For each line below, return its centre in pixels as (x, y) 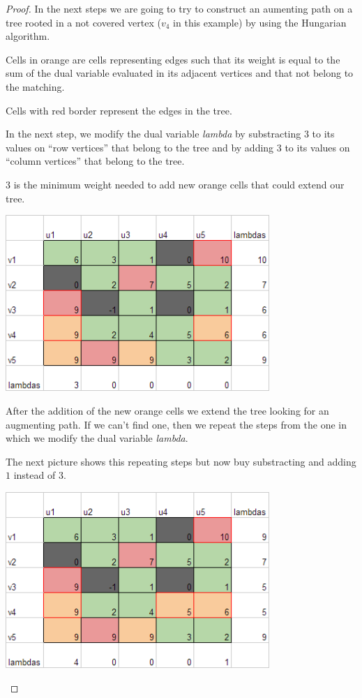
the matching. (35, 86)
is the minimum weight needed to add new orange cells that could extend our (179, 184)
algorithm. (28, 36)
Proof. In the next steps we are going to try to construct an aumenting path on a (179, 8)
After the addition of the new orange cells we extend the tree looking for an (167, 410)
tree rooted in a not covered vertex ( (83, 22)
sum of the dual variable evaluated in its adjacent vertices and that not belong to (180, 73)
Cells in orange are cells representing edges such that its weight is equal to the (173, 59)
